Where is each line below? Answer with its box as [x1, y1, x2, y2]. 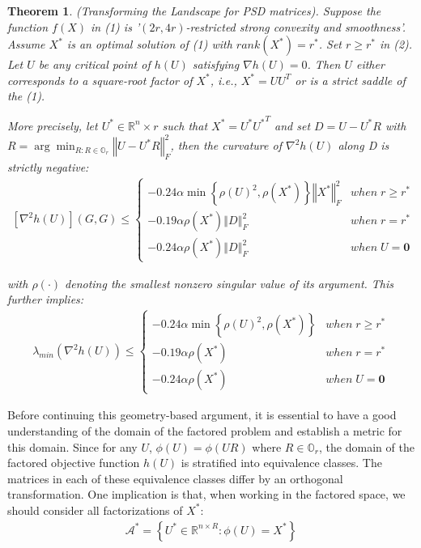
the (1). [7, 87, 45, 104]
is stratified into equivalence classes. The [181, 454, 382, 471]
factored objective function [7, 454, 140, 471]
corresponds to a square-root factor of [7, 71, 193, 88]
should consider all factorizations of [7, 501, 183, 518]
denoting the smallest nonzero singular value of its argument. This [65, 274, 394, 291]
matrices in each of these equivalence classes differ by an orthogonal [7, 469, 343, 486]
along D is [338, 137, 389, 154]
